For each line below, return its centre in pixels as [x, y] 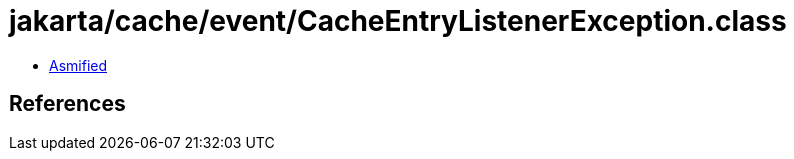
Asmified [78, 65]
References [67, 104]
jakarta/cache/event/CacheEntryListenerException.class [398, 21]
